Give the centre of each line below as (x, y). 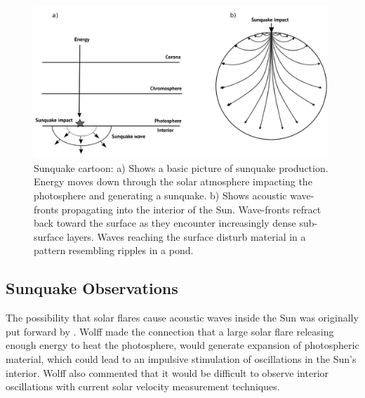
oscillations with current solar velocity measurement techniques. (143, 386)
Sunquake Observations (92, 288)
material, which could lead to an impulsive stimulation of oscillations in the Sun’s (181, 358)
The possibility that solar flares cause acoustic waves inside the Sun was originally (182, 318)
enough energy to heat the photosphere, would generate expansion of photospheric (182, 345)
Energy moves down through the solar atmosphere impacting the (173, 181)
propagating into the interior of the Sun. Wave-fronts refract (191, 209)
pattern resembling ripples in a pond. (114, 250)
